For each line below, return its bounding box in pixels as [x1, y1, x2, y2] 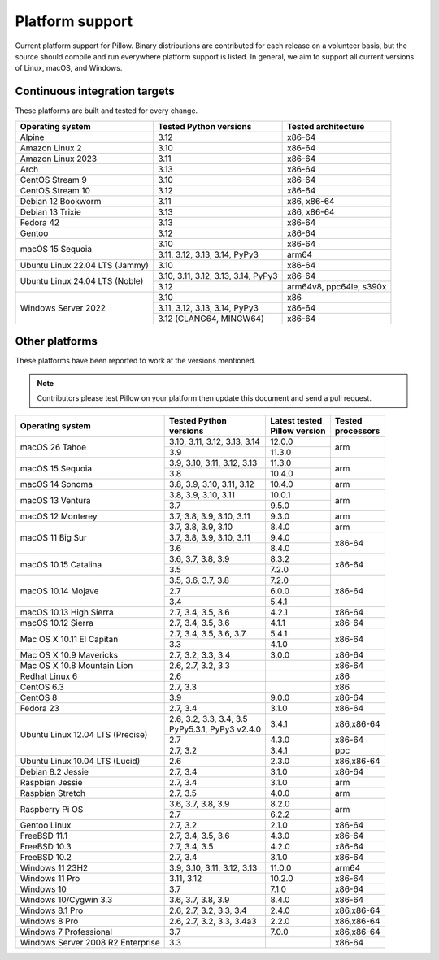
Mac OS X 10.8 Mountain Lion [20, 660, 133, 671]
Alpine [20, 131, 45, 142]
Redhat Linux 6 [20, 671, 78, 682]
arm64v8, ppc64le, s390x [286, 280, 387, 292]
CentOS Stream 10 [20, 185, 91, 196]
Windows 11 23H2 [20, 862, 89, 874]
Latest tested [270, 415, 323, 427]
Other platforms [15, 334, 98, 349]
